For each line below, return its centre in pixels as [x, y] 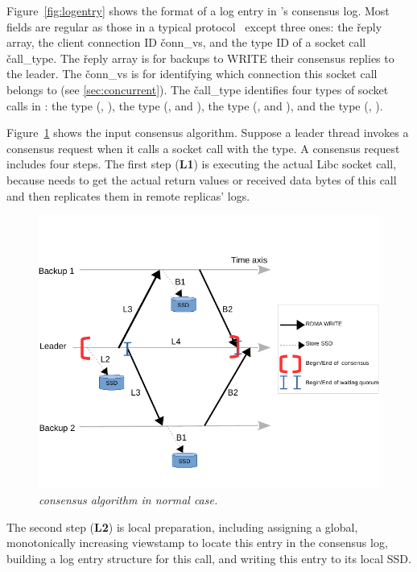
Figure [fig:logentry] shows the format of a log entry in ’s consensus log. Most [198, 10]
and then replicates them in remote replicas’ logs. [128, 195]
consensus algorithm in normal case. [128, 499]
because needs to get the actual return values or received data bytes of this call [202, 179]
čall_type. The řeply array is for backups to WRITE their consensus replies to [200, 58]
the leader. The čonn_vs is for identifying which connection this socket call [192, 74]
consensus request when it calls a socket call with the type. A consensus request [203, 148]
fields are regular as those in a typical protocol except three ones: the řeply [194, 26]
